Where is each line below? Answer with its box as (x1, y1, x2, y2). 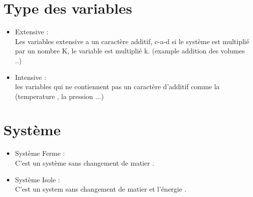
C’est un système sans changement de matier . (15, 158, 154, 168)
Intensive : (15, 72, 46, 82)
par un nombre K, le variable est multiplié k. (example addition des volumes (15, 46, 245, 56)
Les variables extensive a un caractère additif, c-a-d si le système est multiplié (15, 36, 250, 46)
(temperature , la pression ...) (15, 91, 104, 101)
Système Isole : (15, 174, 60, 184)
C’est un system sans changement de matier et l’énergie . (15, 184, 187, 194)
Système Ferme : (15, 148, 65, 158)
